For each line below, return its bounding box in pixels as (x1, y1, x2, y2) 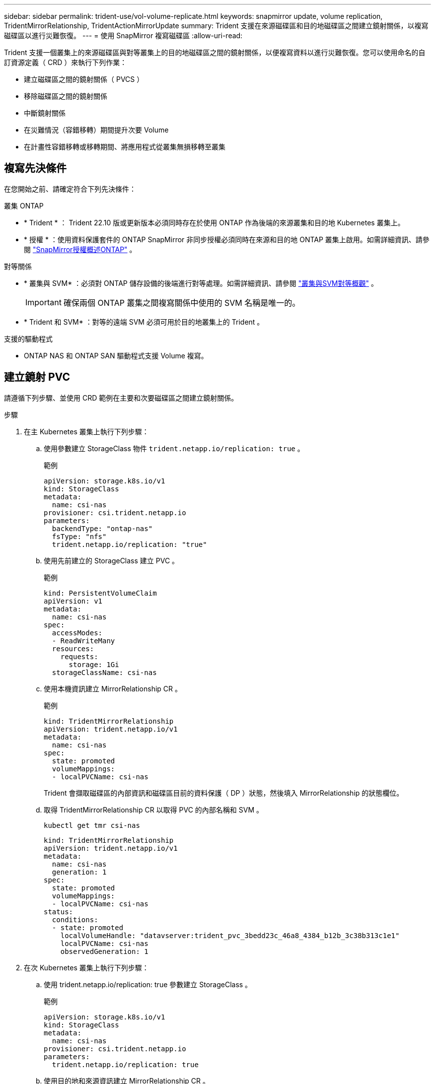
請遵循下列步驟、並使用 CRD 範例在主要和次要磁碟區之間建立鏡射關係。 (4, 393, 238, 402)
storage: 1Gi (69, 660, 119, 669)
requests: (60, 652, 98, 661)
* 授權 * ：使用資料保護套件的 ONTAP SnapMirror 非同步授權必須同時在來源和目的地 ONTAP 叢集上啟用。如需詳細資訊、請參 (24, 235, 430, 244)
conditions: (52, 915, 98, 924)
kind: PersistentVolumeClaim (44, 589, 157, 597)
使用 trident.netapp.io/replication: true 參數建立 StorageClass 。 (44, 980, 252, 989)
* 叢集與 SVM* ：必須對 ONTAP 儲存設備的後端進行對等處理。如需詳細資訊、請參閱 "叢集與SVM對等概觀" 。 (24, 278, 378, 287)
